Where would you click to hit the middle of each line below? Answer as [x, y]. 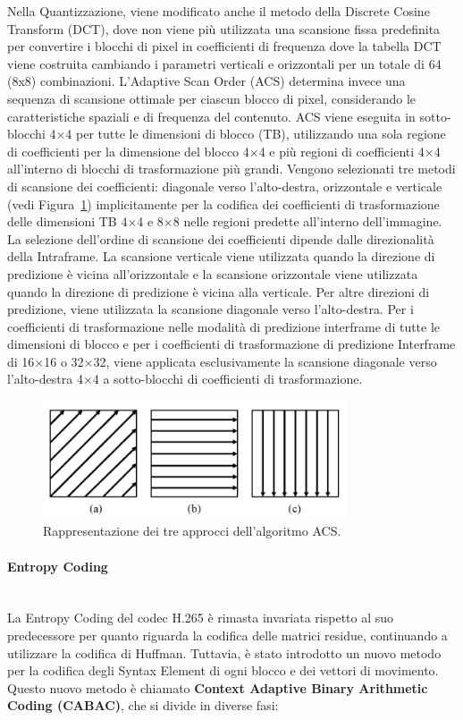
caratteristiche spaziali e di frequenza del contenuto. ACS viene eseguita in [211, 116]
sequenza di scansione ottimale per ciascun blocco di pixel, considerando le [212, 98]
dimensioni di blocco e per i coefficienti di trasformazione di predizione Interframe [231, 344]
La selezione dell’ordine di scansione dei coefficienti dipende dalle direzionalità [221, 238]
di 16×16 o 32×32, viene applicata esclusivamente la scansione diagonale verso [222, 361]
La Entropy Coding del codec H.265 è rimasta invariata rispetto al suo [201, 618]
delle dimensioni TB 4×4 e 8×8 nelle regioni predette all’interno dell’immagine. [225, 221]
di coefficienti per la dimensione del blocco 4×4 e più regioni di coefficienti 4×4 [224, 151]
